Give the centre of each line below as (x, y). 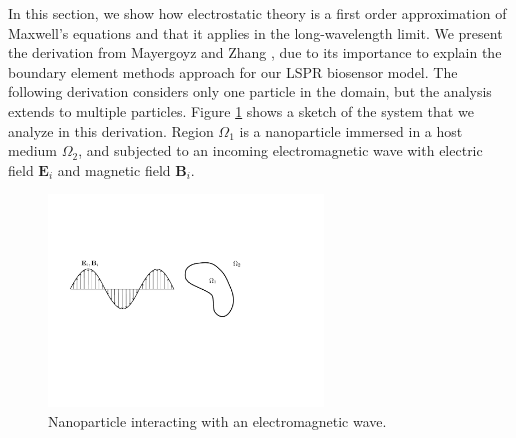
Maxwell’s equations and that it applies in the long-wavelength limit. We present (255, 32)
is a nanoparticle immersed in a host (351, 130)
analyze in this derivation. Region (111, 130)
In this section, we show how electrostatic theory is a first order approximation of (257, 13)
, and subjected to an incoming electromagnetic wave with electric (280, 150)
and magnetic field (114, 169)
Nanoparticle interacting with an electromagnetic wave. (217, 420)
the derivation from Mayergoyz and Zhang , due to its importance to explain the (255, 52)
